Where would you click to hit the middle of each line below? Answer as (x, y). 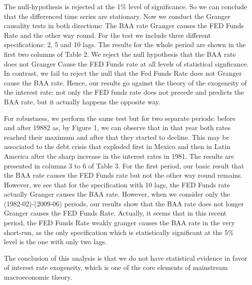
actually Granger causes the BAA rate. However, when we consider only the (117, 194)
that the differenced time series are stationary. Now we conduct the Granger (117, 16)
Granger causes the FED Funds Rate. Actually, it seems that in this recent (115, 213)
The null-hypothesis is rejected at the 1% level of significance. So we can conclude (126, 6)
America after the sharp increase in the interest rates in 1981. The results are (119, 156)
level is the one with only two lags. (56, 242)
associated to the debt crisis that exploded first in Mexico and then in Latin (117, 146)
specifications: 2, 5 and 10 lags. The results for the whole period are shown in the (125, 44)
